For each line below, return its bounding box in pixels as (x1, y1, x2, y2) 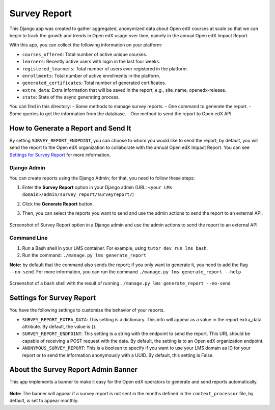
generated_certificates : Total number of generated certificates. (22, 80, 167, 86)
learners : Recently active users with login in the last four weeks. (22, 59, 160, 65)
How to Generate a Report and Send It (9, 124, 131, 133)
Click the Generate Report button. (22, 200, 94, 207)
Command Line (9, 235, 48, 242)
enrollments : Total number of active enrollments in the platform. (22, 72, 160, 79)
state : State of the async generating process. (22, 94, 120, 100)
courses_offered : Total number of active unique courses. (22, 51, 148, 57)
